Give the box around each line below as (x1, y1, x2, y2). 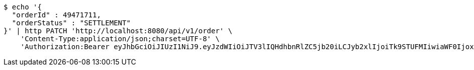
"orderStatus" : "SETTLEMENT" (12, 19, 131, 27)
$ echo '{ (4, 3, 42, 11)
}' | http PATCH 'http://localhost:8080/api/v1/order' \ (4, 27, 233, 35)
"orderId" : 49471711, (12, 11, 101, 19)
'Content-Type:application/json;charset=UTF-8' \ (20, 35, 220, 43)
